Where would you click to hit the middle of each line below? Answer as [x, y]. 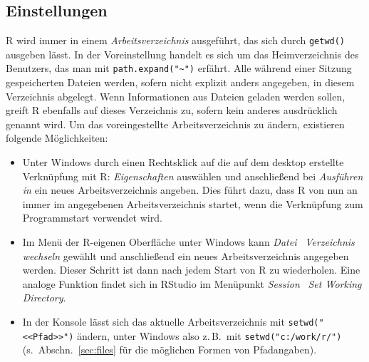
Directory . [44, 298]
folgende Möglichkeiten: [57, 138]
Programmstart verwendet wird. [92, 218]
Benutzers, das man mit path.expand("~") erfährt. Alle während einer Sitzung [179, 68]
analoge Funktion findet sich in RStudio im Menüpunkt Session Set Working [192, 283]
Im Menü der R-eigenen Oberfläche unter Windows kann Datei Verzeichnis [188, 242]
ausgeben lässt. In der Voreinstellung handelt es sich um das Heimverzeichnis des [182, 54]
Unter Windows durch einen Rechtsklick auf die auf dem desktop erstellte [183, 162]
